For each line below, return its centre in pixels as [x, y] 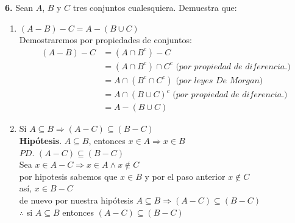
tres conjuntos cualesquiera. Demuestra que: [155, 7]
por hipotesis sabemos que [68, 176]
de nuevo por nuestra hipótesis [76, 200]
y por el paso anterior [185, 176]
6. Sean [19, 7]
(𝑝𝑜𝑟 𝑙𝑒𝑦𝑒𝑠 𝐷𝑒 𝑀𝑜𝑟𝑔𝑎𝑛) [219, 81]
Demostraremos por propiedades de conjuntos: [105, 40]
